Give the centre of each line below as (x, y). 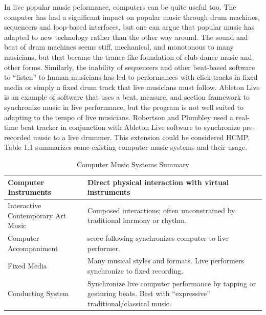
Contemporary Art (37, 215)
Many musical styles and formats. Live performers (165, 261)
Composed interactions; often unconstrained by (161, 210)
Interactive (25, 205)
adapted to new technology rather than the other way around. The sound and (126, 37)
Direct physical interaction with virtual (158, 182)
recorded (18, 137)
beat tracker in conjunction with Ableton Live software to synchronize (130, 127)
